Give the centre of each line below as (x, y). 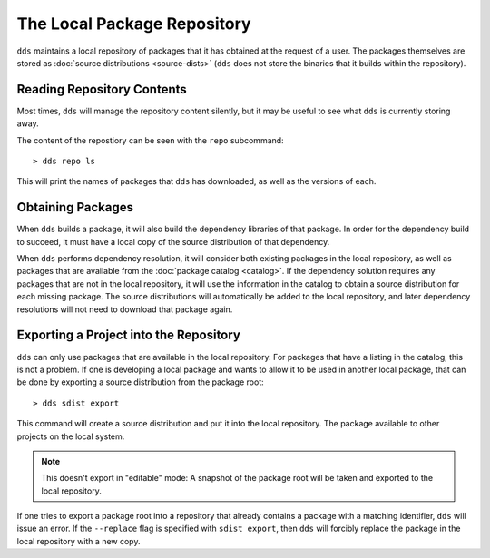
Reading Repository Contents (102, 89)
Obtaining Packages (75, 207)
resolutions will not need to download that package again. (125, 309)
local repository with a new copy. (78, 541)
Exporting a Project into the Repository (128, 335)
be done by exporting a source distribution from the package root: (140, 382)
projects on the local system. (71, 436)
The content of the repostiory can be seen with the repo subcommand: (151, 140)
